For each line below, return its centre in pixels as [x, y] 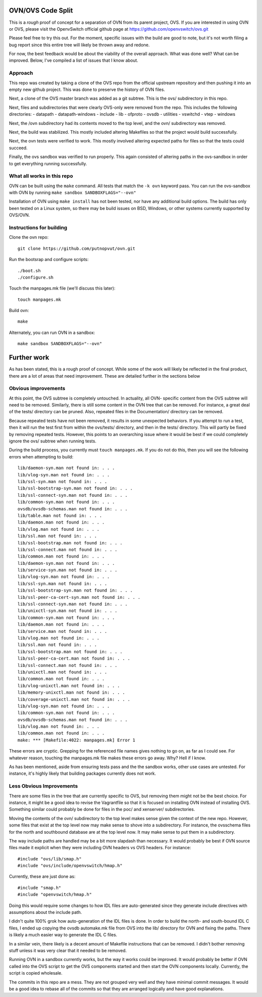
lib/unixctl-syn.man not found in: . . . [67, 611]
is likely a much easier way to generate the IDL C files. [63, 935]
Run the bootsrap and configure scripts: [49, 260]
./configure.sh [36, 277]
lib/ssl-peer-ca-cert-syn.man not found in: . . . [79, 597]
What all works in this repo [41, 176]
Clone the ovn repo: [29, 237]
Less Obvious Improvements [43, 786]
